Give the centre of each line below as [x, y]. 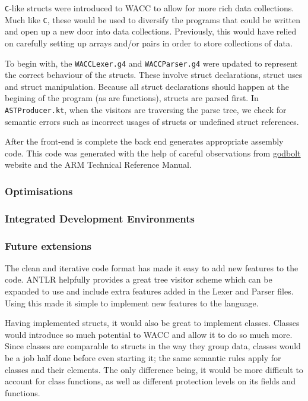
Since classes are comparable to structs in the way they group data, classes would [153, 346]
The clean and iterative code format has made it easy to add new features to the [152, 267]
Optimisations [39, 191]
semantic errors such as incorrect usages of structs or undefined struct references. [152, 121]
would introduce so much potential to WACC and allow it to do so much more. [149, 334]
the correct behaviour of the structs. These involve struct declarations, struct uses [154, 75]
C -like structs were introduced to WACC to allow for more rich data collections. [150, 8]
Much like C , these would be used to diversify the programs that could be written [153, 19]
